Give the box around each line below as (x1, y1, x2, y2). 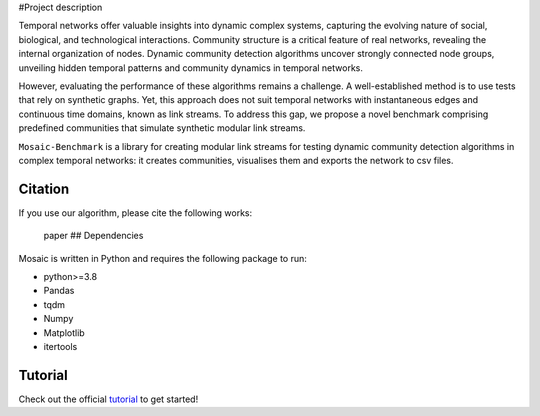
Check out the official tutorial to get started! (18, 393, 199, 405)
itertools (43, 340, 78, 352)
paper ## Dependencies (43, 230, 144, 242)
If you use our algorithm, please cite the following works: (18, 206, 253, 219)
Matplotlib (43, 326, 85, 339)
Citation (18, 180, 70, 197)
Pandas (43, 285, 75, 297)
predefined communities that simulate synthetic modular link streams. (18, 122, 306, 134)
